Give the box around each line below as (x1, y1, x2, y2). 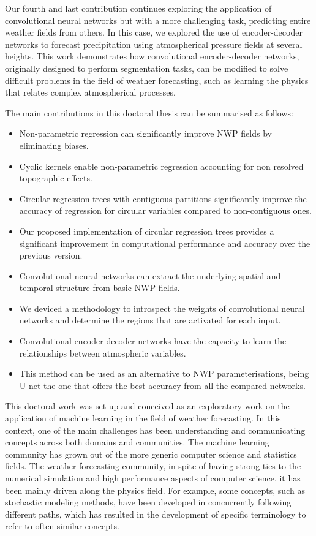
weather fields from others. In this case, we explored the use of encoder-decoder (5, 26, 303, 39)
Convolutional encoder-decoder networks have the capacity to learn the (19, 334, 287, 347)
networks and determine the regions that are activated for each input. (19, 314, 281, 327)
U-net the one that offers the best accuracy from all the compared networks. (19, 379, 306, 391)
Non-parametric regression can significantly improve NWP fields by (19, 127, 272, 140)
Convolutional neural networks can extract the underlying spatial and (19, 269, 281, 282)
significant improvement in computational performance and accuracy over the (19, 236, 310, 249)
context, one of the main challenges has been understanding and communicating (5, 423, 306, 436)
